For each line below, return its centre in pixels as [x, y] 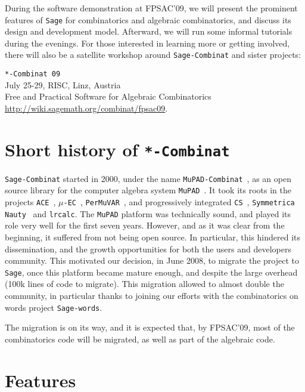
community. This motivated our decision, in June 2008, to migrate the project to [152, 260]
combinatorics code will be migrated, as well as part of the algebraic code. [140, 339]
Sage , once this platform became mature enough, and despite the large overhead [151, 272]
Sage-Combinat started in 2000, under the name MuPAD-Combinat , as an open [148, 178]
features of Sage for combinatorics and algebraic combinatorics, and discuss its [148, 19]
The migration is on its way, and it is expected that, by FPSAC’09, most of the [150, 327]
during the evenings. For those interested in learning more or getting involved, [147, 43]
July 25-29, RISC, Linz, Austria [63, 84]
